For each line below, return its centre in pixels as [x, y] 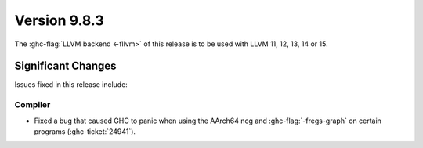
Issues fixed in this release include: [71, 85]
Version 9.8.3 [60, 20]
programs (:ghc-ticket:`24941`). [85, 131]
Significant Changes [65, 66]
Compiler [33, 105]
